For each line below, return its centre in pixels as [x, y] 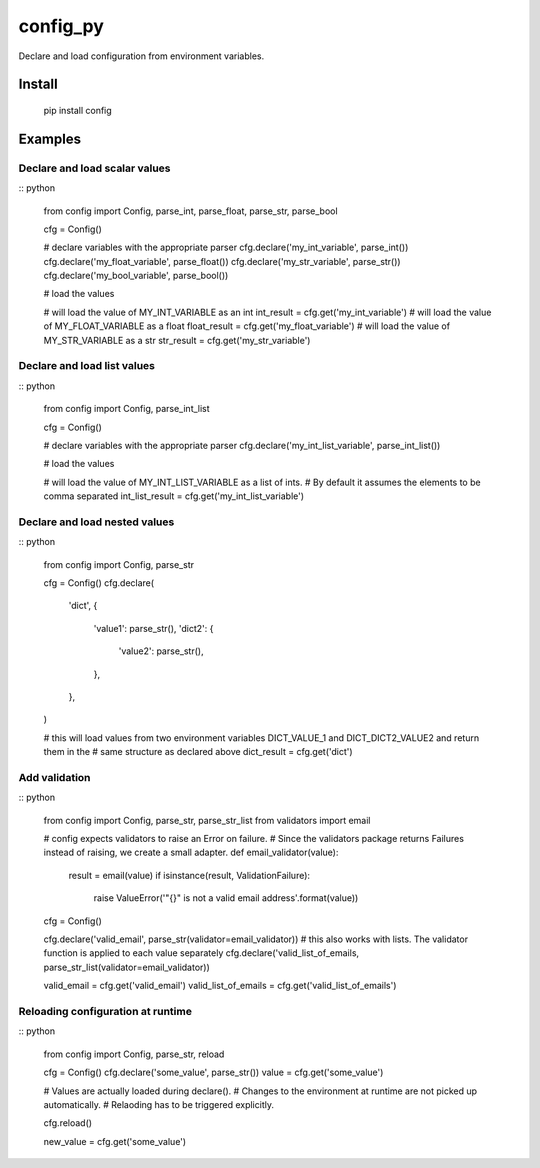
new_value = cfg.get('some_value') [115, 1141]
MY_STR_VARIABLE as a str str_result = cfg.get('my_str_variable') [177, 340]
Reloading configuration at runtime [105, 1011]
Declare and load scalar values [94, 168]
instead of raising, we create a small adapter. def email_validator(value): [191, 852]
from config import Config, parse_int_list [126, 409]
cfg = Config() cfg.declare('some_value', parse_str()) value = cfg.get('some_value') [213, 1072]
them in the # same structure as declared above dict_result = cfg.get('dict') [198, 752]
